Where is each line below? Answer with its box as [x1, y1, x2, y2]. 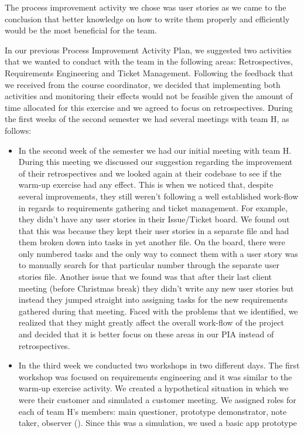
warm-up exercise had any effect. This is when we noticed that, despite [18, 178, 274, 191]
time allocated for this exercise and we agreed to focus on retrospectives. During [5, 101, 293, 113]
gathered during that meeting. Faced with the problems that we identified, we [18, 305, 298, 317]
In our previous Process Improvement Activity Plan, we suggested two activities [5, 43, 292, 56]
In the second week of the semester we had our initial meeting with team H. [18, 144, 292, 156]
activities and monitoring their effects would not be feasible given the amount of [5, 90, 293, 102]
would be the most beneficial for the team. [5, 24, 157, 36]
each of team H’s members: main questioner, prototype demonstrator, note [18, 405, 287, 417]
